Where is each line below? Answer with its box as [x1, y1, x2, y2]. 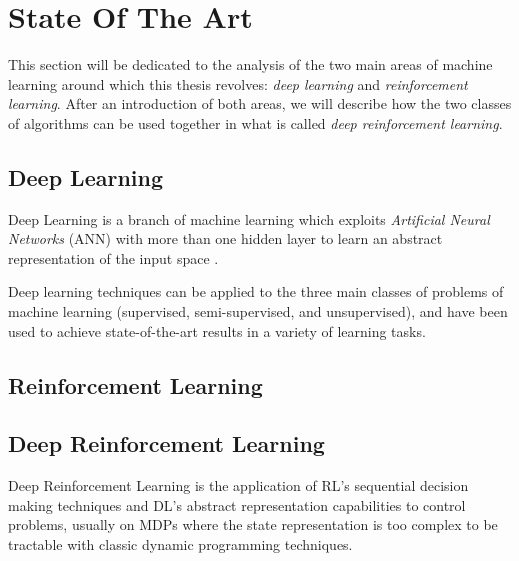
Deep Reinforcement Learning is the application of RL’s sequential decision [8, 475, 469, 496]
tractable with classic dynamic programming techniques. [8, 534, 353, 555]
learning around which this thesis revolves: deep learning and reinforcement [8, 73, 468, 94]
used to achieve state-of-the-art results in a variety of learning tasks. [8, 320, 426, 341]
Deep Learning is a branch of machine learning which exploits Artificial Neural [8, 208, 490, 229]
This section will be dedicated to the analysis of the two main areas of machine [8, 54, 493, 75]
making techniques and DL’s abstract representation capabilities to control [8, 494, 466, 515]
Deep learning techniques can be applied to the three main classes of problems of [8, 281, 504, 302]
